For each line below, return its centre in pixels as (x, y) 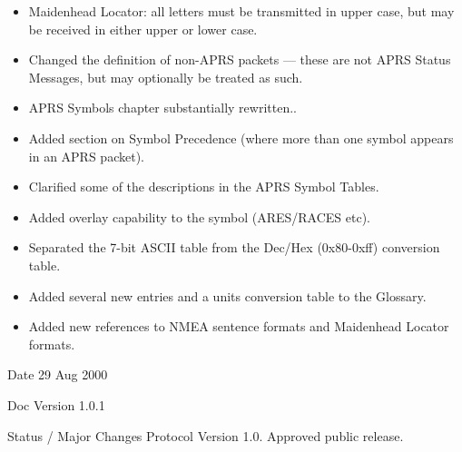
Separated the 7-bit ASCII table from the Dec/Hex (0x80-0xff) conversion (234, 247)
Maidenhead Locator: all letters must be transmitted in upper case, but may (241, 11)
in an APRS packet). (86, 156)
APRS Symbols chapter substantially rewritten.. (162, 108)
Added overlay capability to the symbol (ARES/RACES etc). (199, 216)
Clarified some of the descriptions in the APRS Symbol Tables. (204, 187)
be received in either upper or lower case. (143, 29)
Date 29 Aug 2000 (58, 374)
